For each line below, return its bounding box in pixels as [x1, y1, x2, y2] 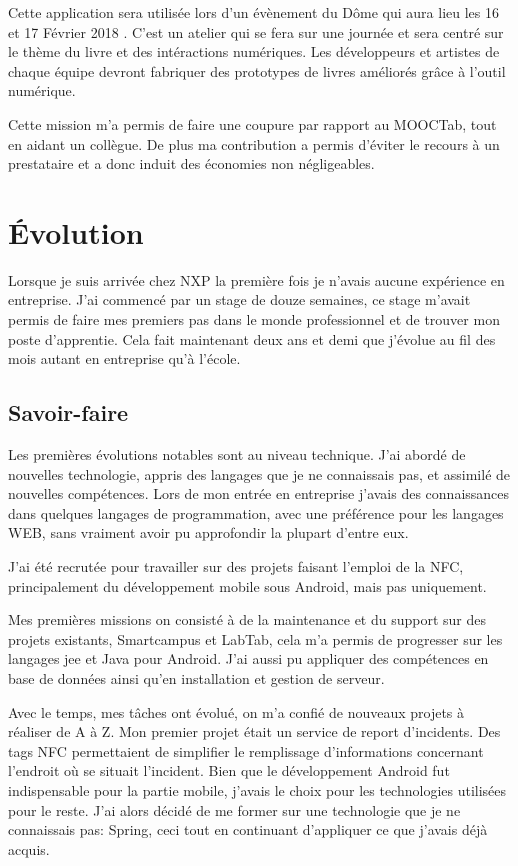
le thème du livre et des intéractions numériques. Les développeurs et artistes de [8, 41, 500, 62]
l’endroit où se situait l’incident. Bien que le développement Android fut [8, 760, 450, 781]
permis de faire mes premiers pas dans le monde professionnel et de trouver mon [8, 309, 500, 330]
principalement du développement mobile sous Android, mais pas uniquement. [8, 575, 487, 596]
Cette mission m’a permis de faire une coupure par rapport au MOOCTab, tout [8, 113, 497, 134]
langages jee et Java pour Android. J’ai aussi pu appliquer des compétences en [8, 648, 489, 669]
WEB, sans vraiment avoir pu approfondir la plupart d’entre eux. [8, 522, 409, 543]
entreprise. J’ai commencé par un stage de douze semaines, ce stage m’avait [8, 289, 471, 310]
